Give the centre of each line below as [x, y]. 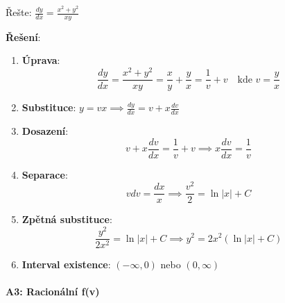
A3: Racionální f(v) [53, 292]
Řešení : [23, 36]
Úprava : [41, 60]
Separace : [45, 174]
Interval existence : [66, 264]
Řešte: [19, 12]
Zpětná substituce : [67, 219]
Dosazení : [45, 130]
